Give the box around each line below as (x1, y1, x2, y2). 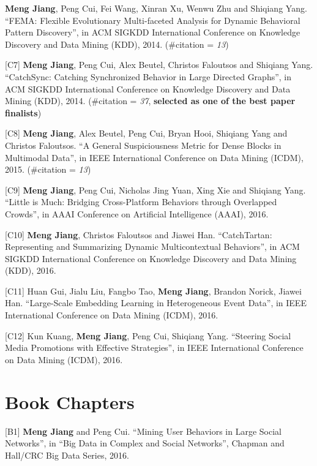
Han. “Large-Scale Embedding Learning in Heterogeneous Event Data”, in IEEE (5, 296, 307, 309)
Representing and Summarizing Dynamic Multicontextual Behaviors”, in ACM (5, 240, 300, 253)
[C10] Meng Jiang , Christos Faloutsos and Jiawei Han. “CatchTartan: (5, 228, 272, 241)
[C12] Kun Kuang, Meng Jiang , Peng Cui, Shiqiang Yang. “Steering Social (5, 329, 291, 342)
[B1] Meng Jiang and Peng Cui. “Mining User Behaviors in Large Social (5, 424, 282, 437)
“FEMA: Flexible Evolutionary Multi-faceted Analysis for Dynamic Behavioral (5, 13, 300, 26)
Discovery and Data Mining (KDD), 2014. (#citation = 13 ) (5, 37, 229, 50)
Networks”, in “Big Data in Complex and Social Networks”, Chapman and (5, 437, 285, 449)
